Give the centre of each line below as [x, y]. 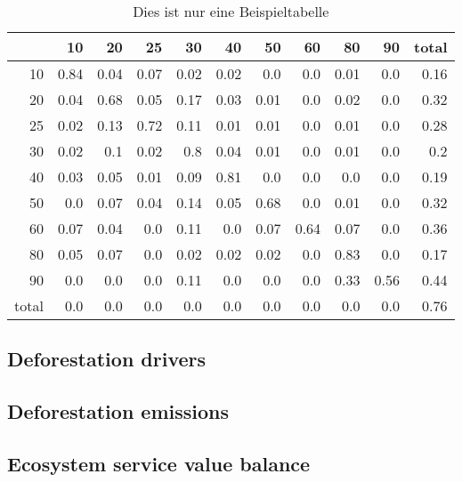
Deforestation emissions [118, 411]
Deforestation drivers [107, 359]
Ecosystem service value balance [159, 463]
